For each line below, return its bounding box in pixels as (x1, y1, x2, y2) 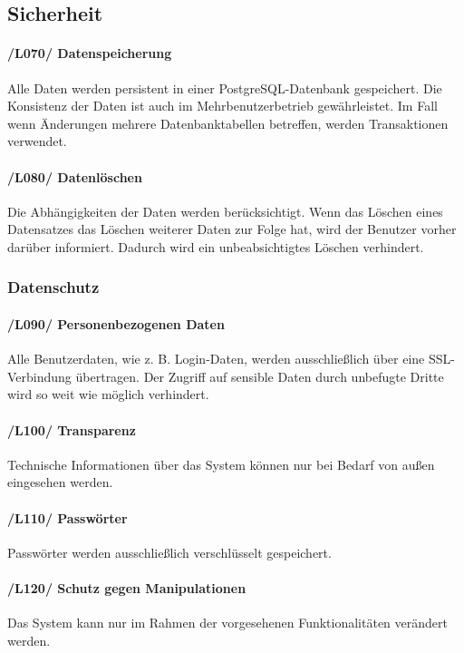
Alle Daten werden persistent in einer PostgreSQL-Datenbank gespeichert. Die (7, 78, 442, 97)
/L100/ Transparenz (7, 420, 136, 439)
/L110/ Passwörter (7, 508, 128, 527)
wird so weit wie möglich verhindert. (7, 385, 209, 404)
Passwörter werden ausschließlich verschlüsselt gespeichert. (7, 542, 332, 561)
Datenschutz (7, 276, 100, 298)
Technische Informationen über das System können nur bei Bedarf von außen (7, 454, 435, 473)
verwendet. (7, 132, 67, 151)
